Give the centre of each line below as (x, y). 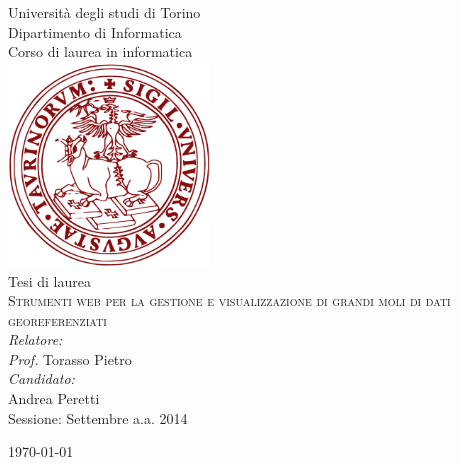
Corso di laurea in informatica (100, 51)
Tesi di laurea (49, 280)
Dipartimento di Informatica (95, 31)
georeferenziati (57, 319)
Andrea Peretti (54, 398)
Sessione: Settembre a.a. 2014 (98, 417)
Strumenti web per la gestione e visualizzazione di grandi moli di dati (229, 300)
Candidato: (41, 378)
